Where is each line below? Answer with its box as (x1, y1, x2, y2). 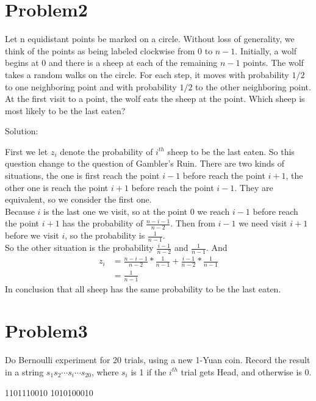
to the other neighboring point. (195, 80, 311, 93)
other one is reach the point (5, 181, 109, 193)
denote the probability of (60, 145, 153, 157)
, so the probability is (65, 229, 145, 242)
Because (5, 204, 35, 217)
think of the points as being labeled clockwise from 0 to (5, 44, 213, 57)
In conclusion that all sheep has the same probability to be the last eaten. (5, 282, 281, 295)
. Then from (170, 217, 215, 229)
